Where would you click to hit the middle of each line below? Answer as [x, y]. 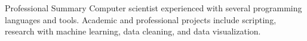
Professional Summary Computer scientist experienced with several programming [153, 8]
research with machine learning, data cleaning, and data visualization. [133, 31]
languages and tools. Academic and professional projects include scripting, [141, 19]
